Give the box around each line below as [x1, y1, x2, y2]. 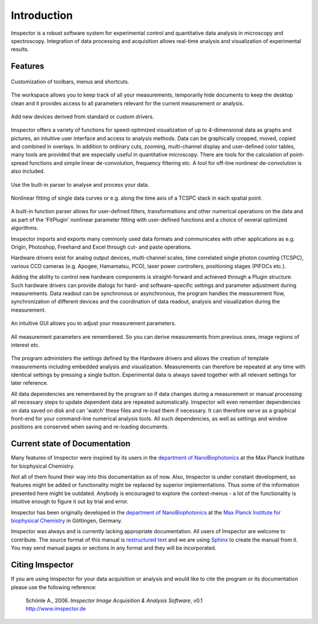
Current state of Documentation [11, 439, 131, 449]
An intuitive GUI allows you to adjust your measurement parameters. [11, 320, 176, 327]
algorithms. [11, 224, 38, 232]
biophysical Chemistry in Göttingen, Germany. [11, 517, 123, 524]
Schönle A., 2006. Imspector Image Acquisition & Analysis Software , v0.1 [25, 597, 203, 604]
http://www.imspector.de [25, 605, 87, 612]
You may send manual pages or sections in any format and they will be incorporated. [11, 544, 217, 552]
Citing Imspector [11, 560, 74, 570]
